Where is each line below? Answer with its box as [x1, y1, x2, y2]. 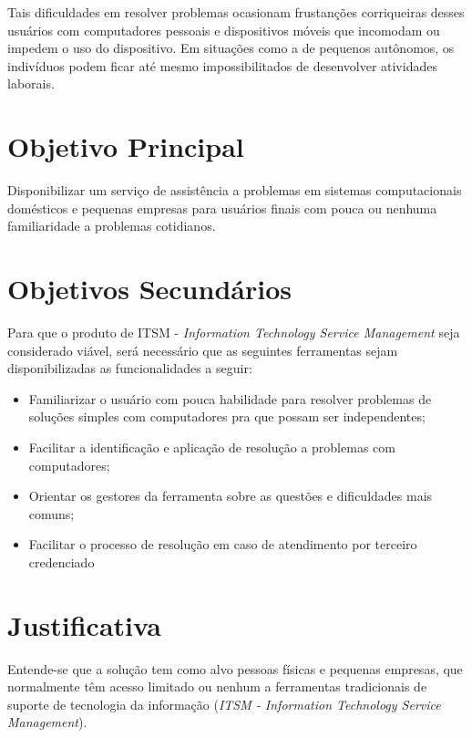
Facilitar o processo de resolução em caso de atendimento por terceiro [28, 535, 417, 554]
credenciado [28, 552, 95, 571]
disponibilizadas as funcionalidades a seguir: [7, 359, 252, 378]
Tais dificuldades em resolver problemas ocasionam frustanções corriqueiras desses [7, 3, 465, 21]
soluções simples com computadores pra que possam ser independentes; [28, 407, 426, 426]
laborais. [7, 74, 55, 93]
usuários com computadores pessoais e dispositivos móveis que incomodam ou [7, 20, 440, 39]
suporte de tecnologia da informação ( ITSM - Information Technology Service [7, 694, 441, 713]
